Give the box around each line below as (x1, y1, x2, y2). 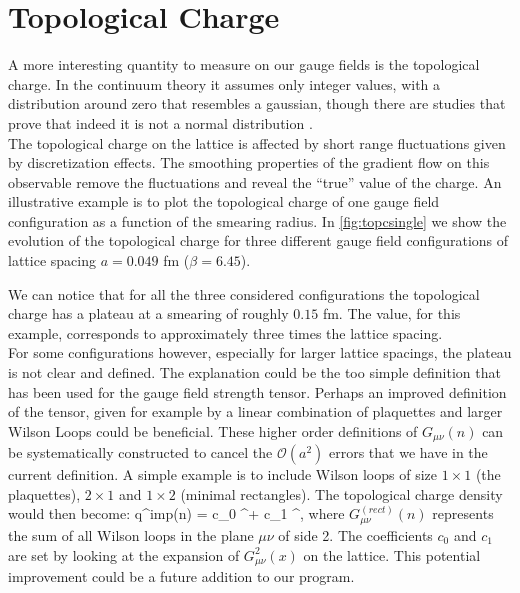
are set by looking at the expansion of (8, 544, 240, 565)
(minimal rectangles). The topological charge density (180, 483, 503, 504)
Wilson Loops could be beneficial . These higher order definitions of (8, 420, 418, 441)
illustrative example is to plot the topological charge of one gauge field (8, 191, 440, 212)
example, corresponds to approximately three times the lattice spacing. (8, 322, 443, 343)
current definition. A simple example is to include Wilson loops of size (8, 464, 438, 485)
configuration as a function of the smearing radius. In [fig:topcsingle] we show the (8, 210, 507, 231)
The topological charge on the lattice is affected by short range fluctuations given (8, 132, 506, 153)
